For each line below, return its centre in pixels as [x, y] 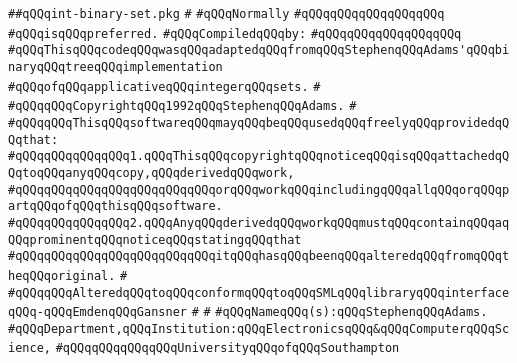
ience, [29, 348]
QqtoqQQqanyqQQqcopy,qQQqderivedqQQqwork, [151, 172]
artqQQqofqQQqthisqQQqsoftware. [115, 206]
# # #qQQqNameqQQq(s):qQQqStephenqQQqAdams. [339, 312]
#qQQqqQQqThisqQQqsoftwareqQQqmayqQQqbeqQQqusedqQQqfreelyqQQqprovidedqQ [259, 122]
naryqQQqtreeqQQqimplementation [115, 66]
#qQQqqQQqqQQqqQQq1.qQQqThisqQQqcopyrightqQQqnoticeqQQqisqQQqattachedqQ [259, 156]
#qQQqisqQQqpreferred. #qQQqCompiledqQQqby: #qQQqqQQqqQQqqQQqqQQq [235, 33]
